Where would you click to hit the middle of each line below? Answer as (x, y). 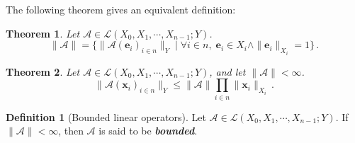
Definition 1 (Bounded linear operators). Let (106, 116)
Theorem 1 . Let (43, 33)
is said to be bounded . (148, 131)
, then (71, 131)
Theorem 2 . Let (43, 71)
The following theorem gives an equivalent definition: (121, 9)
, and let (227, 71)
